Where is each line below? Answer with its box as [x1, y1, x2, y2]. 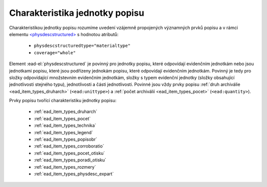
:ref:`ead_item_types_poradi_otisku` [34, 157, 106, 163]
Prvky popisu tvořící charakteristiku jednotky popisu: [9, 98, 117, 104]
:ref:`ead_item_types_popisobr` [34, 136, 97, 143]
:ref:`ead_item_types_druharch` [34, 109, 97, 114]
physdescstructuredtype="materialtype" [34, 43, 131, 49]
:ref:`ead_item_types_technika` [34, 122, 96, 128]
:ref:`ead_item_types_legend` [34, 129, 93, 135]
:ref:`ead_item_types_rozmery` [34, 164, 96, 170]
